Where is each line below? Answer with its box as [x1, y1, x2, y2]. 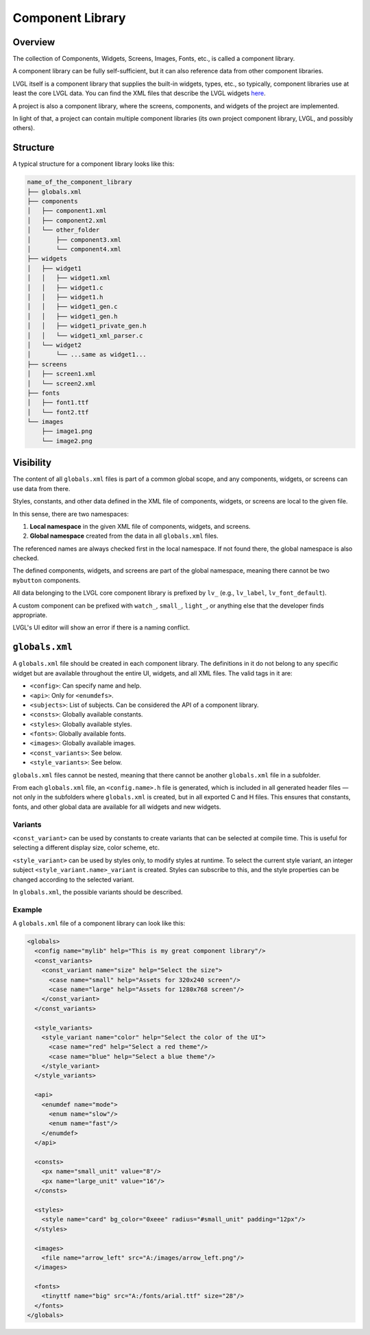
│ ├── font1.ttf [27, 399, 89, 407]
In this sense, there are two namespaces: [12, 510, 129, 518]
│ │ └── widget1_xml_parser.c [27, 332, 143, 339]
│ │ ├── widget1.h [27, 293, 103, 301]
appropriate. [12, 611, 48, 619]
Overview [12, 36, 56, 48]
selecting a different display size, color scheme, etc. [12, 843, 160, 852]
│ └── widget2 [27, 341, 82, 349]
